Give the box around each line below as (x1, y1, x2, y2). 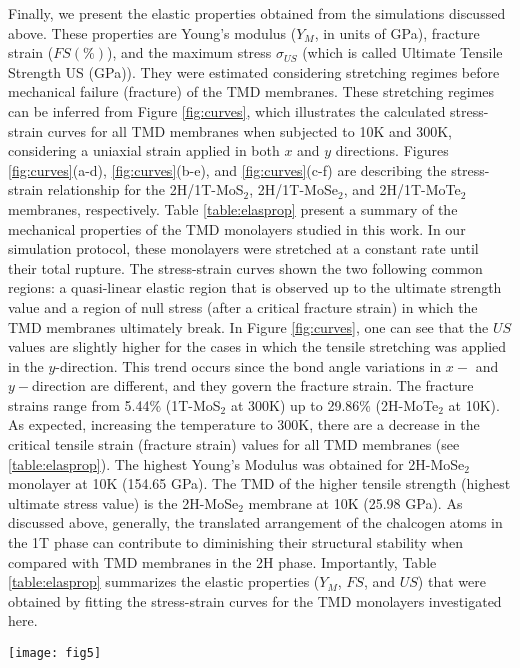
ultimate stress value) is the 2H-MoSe (8, 492, 239, 513)
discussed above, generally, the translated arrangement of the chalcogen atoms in (8, 512, 503, 533)
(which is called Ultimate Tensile (302, 42, 503, 63)
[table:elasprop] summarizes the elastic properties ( (8, 571, 320, 592)
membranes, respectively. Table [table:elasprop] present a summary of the (8, 198, 458, 219)
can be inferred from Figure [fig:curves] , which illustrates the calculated (8, 100, 446, 121)
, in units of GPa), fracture (314, 22, 480, 43)
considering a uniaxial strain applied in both (8, 140, 280, 161)
